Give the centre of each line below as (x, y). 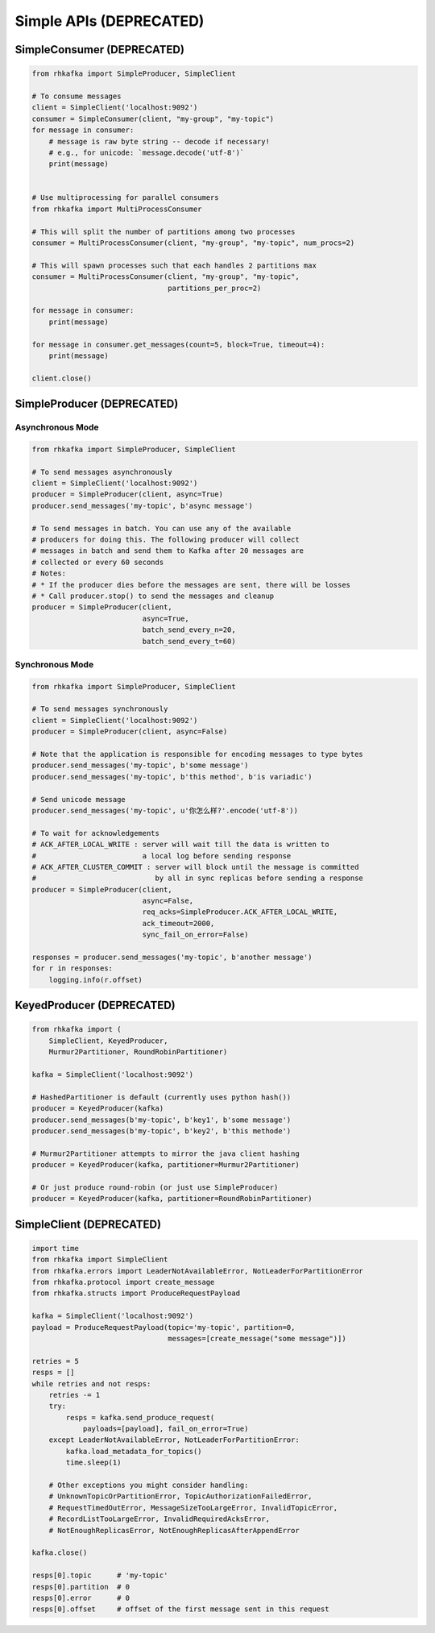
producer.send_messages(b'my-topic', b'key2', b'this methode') (162, 1131)
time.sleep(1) (93, 1463)
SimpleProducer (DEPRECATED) (97, 404)
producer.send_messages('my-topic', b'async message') (142, 505)
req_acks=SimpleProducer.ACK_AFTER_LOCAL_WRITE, (240, 912)
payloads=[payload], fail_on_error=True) (166, 1429)
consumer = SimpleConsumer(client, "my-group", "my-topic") (153, 118)
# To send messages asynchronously (102, 472)
